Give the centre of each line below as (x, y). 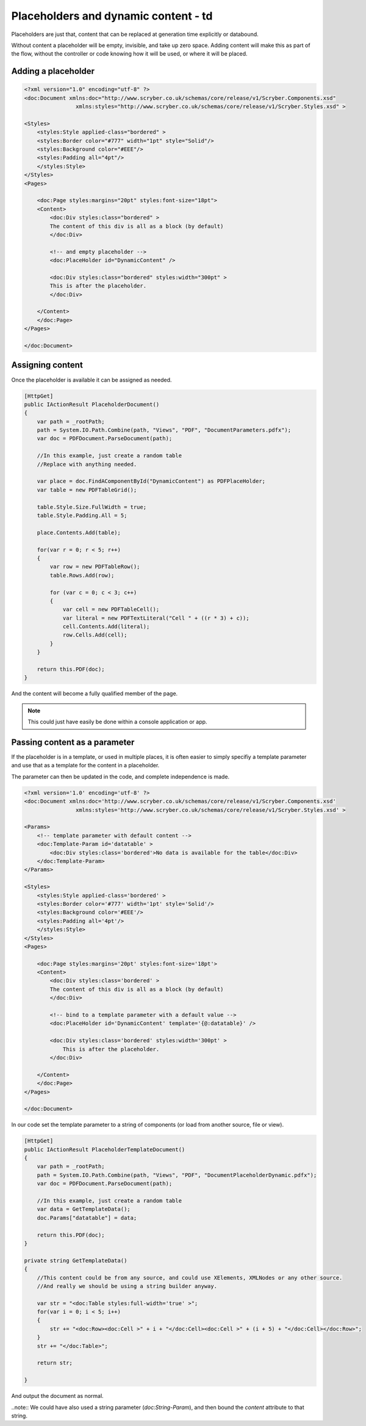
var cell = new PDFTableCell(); (111, 610)
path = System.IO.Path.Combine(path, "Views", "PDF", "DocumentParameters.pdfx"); (164, 430)
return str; (55, 1363)
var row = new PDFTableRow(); (95, 567)
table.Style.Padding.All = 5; (82, 516)
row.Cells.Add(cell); (95, 635)
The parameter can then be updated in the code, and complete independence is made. (120, 776)
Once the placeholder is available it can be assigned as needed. (91, 380)
